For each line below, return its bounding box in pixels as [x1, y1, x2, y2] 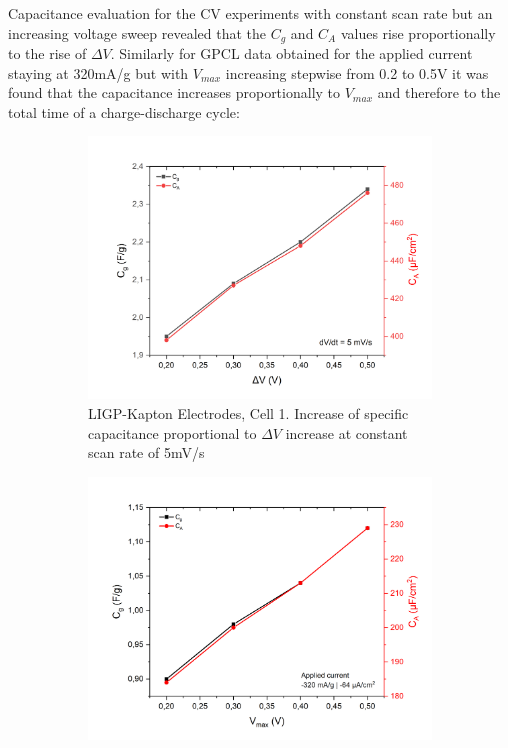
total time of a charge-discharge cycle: [8, 101, 240, 122]
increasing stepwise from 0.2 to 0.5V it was [225, 62, 489, 83]
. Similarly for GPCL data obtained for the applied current [110, 43, 473, 64]
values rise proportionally [340, 22, 496, 43]
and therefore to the [377, 82, 501, 103]
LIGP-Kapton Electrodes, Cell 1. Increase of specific [88, 403, 409, 424]
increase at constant [285, 422, 408, 443]
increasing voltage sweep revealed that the [8, 22, 267, 43]
